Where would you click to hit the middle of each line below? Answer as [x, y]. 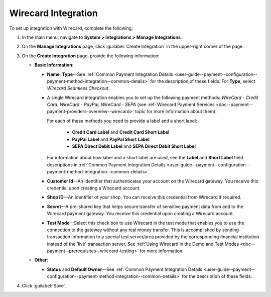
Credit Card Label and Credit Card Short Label [121, 132]
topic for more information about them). [176, 112]
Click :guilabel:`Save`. [44, 285]
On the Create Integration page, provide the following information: [91, 56]
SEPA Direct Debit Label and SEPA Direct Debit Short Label [134, 146]
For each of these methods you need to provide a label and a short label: [122, 121]
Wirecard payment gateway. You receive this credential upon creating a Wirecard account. [141, 214]
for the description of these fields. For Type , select [203, 81]
